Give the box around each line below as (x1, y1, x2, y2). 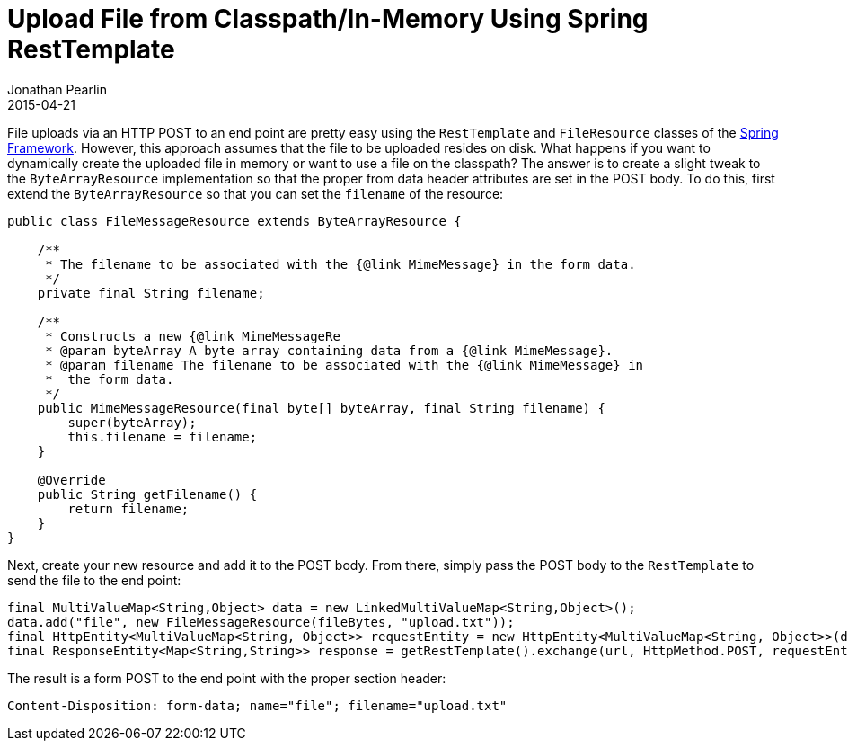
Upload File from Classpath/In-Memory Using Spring (7, 4, 649, 34)
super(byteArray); (67, 414, 197, 430)
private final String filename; (37, 285, 265, 300)
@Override (37, 472, 106, 487)
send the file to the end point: (7, 572, 181, 588)
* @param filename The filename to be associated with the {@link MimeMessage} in (45, 357, 644, 372)
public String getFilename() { (37, 486, 258, 502)
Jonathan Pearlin (7, 81, 108, 97)
